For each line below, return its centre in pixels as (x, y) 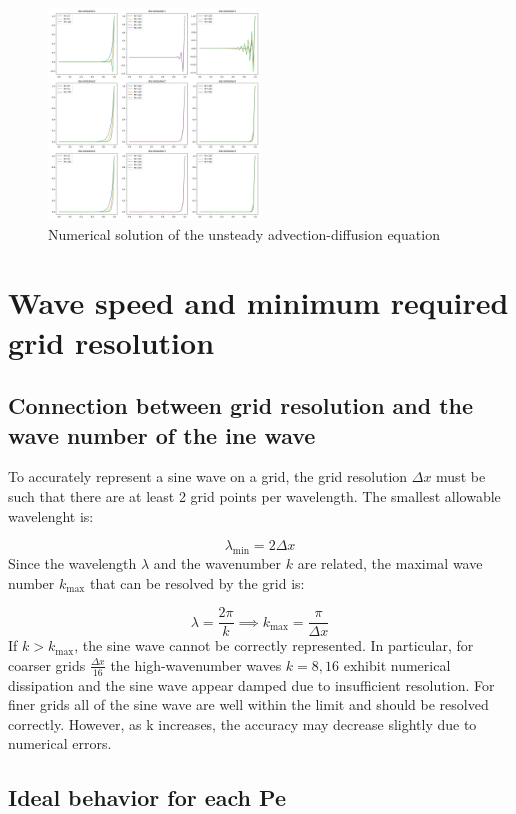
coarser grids (47, 664)
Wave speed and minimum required (258, 302)
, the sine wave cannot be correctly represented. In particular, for (274, 645)
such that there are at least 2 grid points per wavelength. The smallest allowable (254, 495)
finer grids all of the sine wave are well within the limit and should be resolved (248, 704)
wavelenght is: (51, 515)
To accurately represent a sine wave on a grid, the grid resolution (208, 476)
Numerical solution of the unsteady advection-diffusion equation (244, 233)
